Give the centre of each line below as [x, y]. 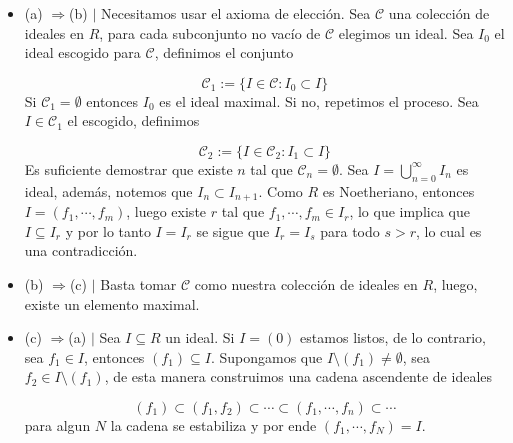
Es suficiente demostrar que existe [128, 168]
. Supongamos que [266, 356]
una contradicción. [81, 250]
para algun [57, 424]
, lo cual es [448, 230]
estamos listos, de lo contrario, [393, 337]
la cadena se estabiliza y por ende [213, 424]
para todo [350, 230]
